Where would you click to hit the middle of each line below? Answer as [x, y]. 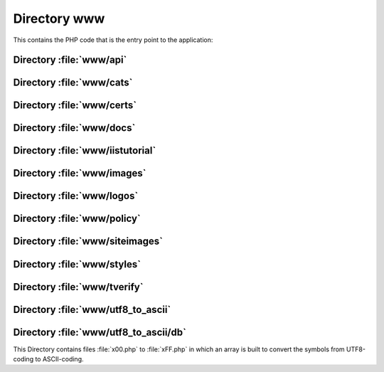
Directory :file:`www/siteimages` [88, 241]
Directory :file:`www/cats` [73, 83]
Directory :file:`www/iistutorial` [85, 150]
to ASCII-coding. [59, 359]
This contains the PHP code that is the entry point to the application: [113, 40]
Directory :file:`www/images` [80, 173]
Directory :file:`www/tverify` [78, 287]
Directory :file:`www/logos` [76, 196]
